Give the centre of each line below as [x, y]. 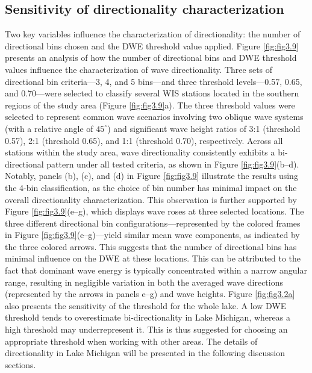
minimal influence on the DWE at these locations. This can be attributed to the [153, 258]
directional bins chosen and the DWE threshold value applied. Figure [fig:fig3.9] [152, 45]
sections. [20, 364]
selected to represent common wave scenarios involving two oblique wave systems [154, 117]
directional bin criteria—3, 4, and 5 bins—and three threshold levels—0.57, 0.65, [154, 81]
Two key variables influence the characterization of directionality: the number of [153, 34]
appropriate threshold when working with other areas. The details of [131, 341]
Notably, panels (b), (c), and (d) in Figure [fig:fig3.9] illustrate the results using [151, 176]
